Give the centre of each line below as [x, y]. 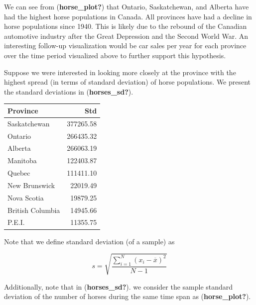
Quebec [19, 173]
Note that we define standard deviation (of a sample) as [89, 241]
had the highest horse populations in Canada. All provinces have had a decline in [128, 16]
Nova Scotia [26, 197]
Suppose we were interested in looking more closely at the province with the [120, 72]
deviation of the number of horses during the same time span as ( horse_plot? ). [128, 296]
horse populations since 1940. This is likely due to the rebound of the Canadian [126, 26]
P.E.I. [16, 222]
